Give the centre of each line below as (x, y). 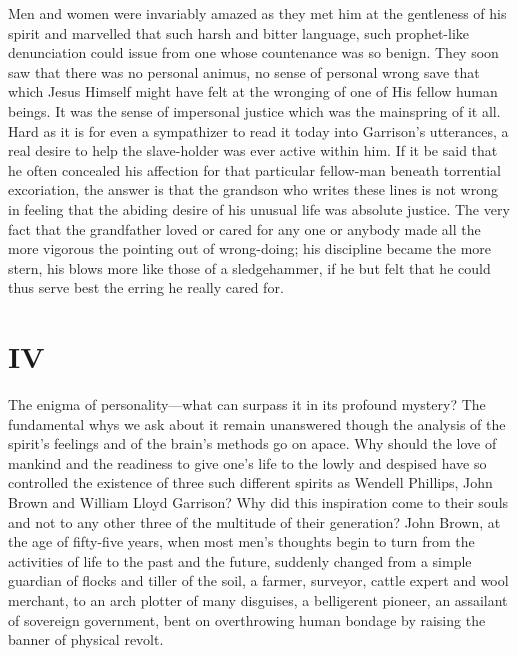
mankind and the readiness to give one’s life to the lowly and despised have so (247, 462)
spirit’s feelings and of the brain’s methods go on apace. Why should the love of (252, 443)
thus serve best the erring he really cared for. (146, 287)
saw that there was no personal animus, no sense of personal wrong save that (244, 71)
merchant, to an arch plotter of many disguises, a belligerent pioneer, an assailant (258, 599)
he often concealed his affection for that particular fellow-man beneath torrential (255, 169)
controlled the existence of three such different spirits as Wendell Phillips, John (250, 482)
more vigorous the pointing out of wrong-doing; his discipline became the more (250, 248)
